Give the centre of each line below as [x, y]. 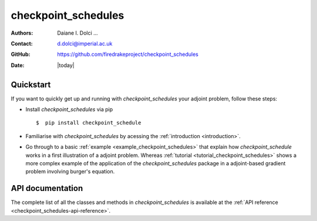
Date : [18, 65]
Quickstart [31, 84]
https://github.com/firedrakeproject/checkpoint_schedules [128, 54]
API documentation [47, 188]
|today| [66, 65]
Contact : [22, 43]
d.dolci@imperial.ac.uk [85, 43]
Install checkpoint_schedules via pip [69, 109]
